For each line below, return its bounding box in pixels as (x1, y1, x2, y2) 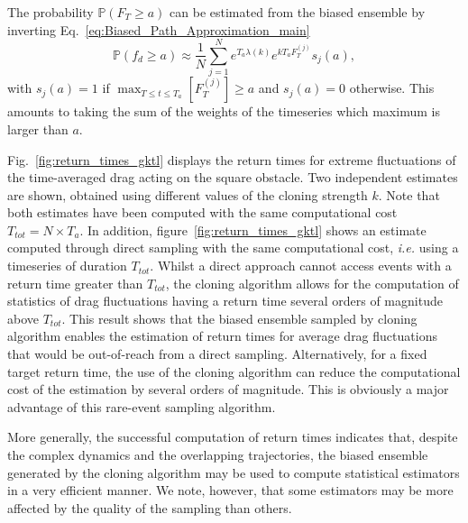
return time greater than (7, 273, 143, 292)
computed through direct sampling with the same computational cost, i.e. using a (7, 238, 459, 257)
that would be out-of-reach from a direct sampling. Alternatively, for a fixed (7, 344, 427, 363)
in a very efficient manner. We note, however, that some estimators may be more (7, 481, 454, 500)
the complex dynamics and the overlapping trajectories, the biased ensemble (7, 445, 428, 463)
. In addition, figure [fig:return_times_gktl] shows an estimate (79, 220, 427, 239)
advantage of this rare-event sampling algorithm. (7, 397, 276, 416)
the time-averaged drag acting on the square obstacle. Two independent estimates (7, 168, 458, 187)
